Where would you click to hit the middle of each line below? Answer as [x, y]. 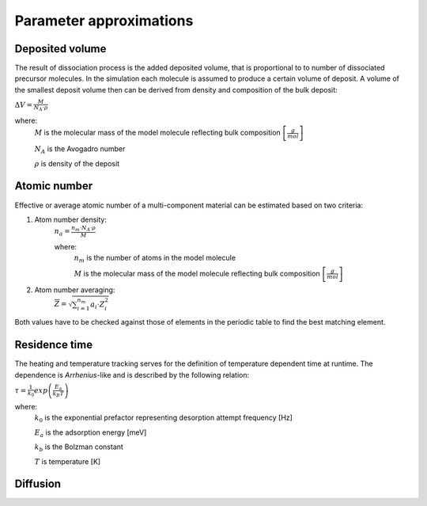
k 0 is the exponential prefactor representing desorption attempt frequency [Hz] [163, 418]
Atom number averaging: [75, 290]
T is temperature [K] [68, 461]
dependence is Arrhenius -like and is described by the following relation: [132, 375]
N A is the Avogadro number [80, 150]
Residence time [54, 345]
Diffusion [38, 484]
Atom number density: [70, 219]
